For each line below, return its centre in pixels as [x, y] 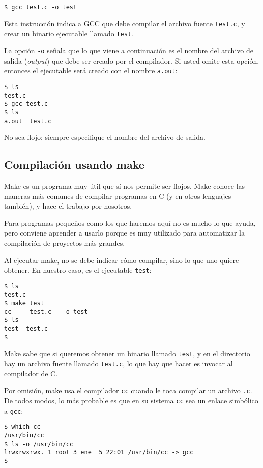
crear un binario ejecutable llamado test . [69, 33]
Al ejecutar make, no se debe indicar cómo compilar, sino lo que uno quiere [122, 260]
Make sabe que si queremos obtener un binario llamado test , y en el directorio [127, 353]
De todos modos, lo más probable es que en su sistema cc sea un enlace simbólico [131, 400]
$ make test [24, 303]
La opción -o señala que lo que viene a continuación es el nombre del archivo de [129, 50]
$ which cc [22, 427]
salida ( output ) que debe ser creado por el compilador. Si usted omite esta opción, [132, 60]
